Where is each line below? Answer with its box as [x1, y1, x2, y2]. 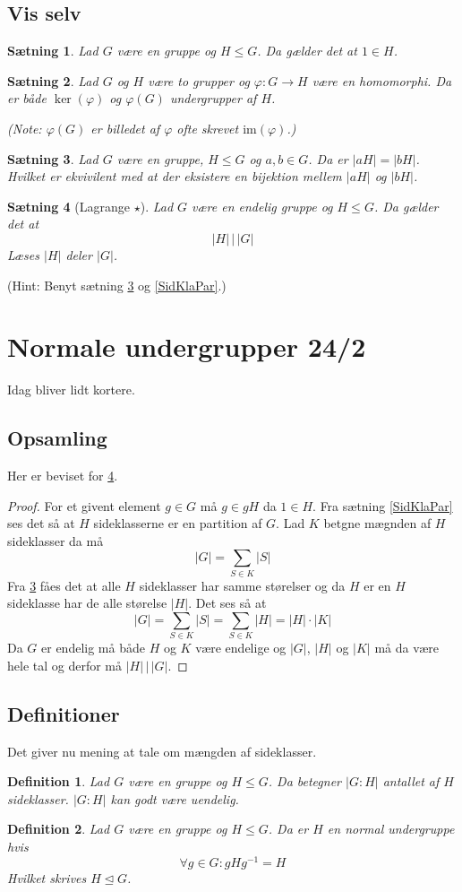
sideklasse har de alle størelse [7, 593, 167, 612]
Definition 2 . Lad [7, 819, 110, 838]
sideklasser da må [7, 531, 104, 550]
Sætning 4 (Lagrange [7, 196, 131, 215]
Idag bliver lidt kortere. [7, 380, 135, 399]
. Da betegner [268, 772, 341, 791]
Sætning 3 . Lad [7, 149, 98, 168]
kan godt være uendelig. [110, 789, 239, 808]
